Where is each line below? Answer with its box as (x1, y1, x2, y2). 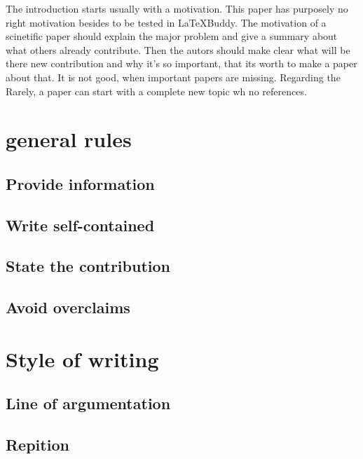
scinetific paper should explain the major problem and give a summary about (6, 29, 338, 43)
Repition (6, 434, 69, 455)
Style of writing (6, 344, 159, 373)
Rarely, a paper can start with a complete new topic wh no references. (6, 83, 307, 98)
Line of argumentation (6, 392, 171, 414)
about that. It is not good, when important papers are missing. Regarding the (6, 69, 341, 84)
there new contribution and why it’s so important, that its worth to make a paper (6, 56, 357, 71)
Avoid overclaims (6, 296, 130, 318)
